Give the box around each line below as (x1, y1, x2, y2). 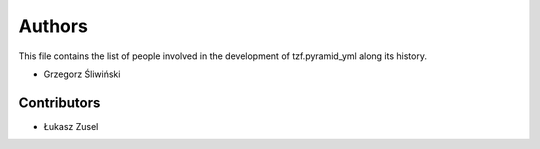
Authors (18, 15, 89, 37)
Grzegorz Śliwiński (43, 68, 121, 80)
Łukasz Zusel (43, 120, 99, 132)
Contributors (18, 94, 101, 111)
